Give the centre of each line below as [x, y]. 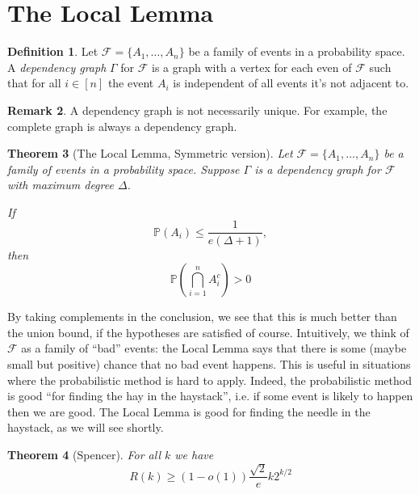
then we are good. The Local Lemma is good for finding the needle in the [189, 411]
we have [194, 454]
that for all [34, 83]
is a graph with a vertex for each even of [252, 67]
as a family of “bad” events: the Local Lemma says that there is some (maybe [214, 348]
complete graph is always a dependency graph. [122, 126]
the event [131, 83]
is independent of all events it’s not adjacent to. [291, 83]
